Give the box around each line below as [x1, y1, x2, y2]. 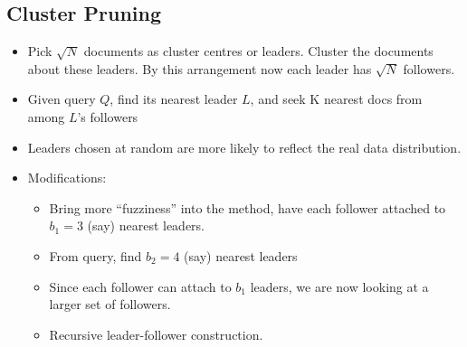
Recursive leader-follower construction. [49, 324, 263, 343]
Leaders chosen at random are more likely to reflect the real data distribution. [27, 137, 462, 156]
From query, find [49, 246, 142, 265]
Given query [27, 89, 96, 108]
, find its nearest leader [110, 89, 238, 108]
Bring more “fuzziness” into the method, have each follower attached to [49, 198, 446, 217]
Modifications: [27, 168, 107, 187]
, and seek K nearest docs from [250, 89, 423, 108]
